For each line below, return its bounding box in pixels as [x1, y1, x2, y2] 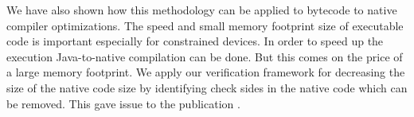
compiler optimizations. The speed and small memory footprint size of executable [6, 17, 404, 33]
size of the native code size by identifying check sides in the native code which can [6, 79, 408, 96]
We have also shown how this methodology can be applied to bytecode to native [6, 2, 397, 18]
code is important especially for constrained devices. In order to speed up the [6, 33, 384, 49]
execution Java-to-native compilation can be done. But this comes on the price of [6, 48, 403, 64]
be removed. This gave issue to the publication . [6, 95, 240, 111]
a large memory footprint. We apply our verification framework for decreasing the [6, 64, 405, 80]
